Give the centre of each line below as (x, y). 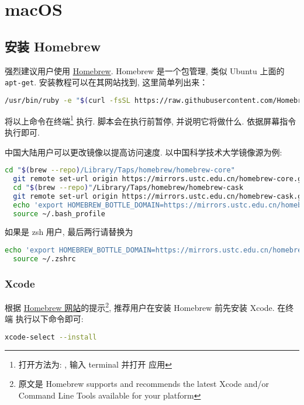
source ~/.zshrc (44, 259)
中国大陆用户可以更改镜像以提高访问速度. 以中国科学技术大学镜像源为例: (144, 152)
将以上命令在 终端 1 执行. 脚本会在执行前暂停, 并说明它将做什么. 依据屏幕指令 (151, 120)
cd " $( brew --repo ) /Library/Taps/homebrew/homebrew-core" (120, 170)
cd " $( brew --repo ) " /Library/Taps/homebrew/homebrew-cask (128, 187)
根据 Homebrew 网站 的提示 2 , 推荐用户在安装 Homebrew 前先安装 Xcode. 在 (145, 306)
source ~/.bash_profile (59, 214)
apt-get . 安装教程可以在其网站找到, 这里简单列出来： (106, 82)
